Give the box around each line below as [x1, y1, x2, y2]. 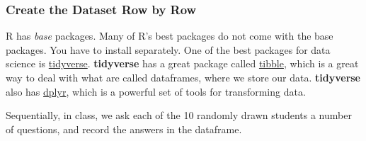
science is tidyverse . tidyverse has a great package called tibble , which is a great [6, 56, 359, 71]
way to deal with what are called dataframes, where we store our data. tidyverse [6, 70, 360, 84]
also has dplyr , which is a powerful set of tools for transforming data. [6, 84, 306, 98]
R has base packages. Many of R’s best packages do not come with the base [6, 28, 333, 43]
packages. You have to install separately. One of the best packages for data [6, 42, 331, 57]
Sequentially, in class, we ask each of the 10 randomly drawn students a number [6, 108, 352, 123]
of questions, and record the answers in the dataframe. [6, 121, 242, 136]
